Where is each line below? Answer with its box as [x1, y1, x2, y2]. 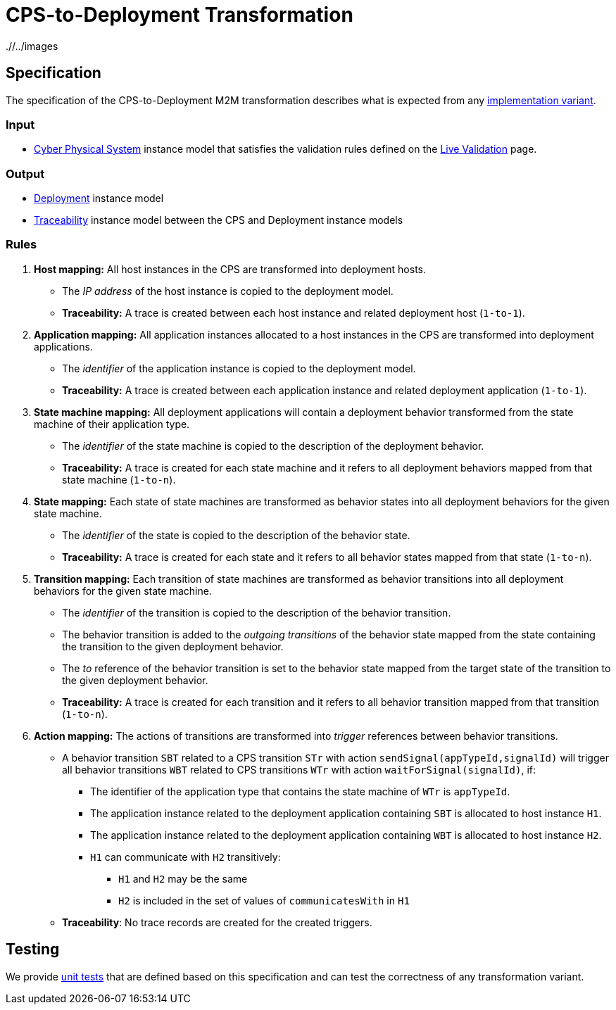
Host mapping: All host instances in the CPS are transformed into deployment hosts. [34, 263, 427, 275]
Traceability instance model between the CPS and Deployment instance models [34, 214, 403, 227]
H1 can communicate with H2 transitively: [90, 850, 281, 863]
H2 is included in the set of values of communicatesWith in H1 [118, 894, 410, 907]
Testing [6, 940, 60, 959]
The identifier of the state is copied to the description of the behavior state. [62, 529, 410, 541]
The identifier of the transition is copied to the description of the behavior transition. [62, 606, 451, 619]
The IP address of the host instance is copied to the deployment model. [62, 284, 394, 297]
